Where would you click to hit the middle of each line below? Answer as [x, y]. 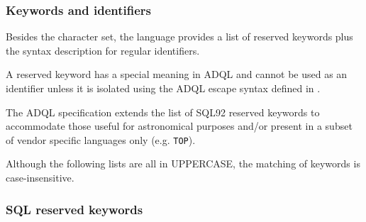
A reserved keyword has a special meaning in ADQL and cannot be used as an [177, 74]
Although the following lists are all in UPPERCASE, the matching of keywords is [183, 163]
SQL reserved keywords [74, 209]
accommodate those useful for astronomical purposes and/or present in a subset [179, 126]
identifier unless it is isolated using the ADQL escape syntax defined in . [163, 88]
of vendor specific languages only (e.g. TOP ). [101, 139]
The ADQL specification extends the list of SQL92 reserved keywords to [163, 112]
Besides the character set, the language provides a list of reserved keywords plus [179, 37]
